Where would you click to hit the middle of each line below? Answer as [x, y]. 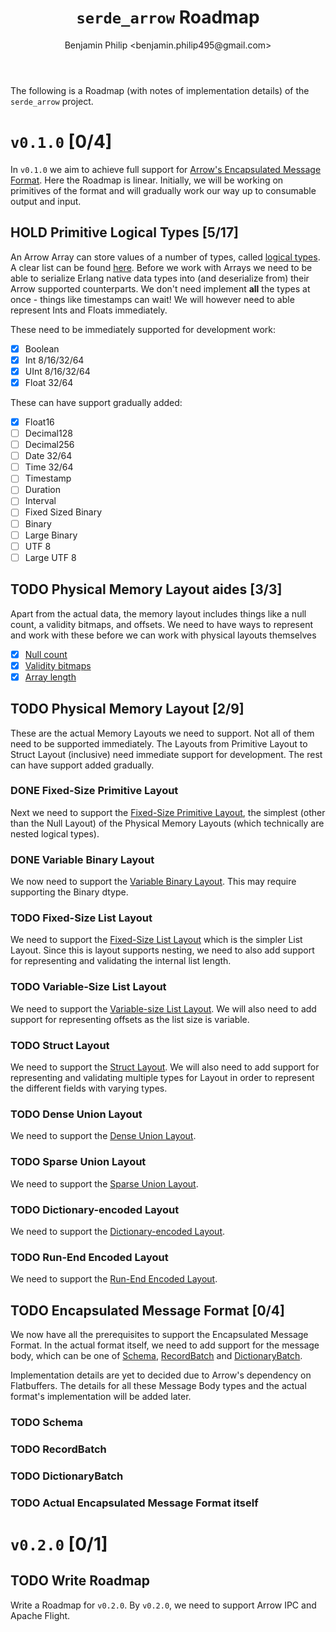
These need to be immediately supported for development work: [143, 329]
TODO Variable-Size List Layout [88, 987]
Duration [42, 490]
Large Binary [51, 535]
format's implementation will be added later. [101, 1397]
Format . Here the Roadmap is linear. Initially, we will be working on [147, 180]
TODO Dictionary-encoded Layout [95, 1209]
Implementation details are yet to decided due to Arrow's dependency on [161, 1375]
